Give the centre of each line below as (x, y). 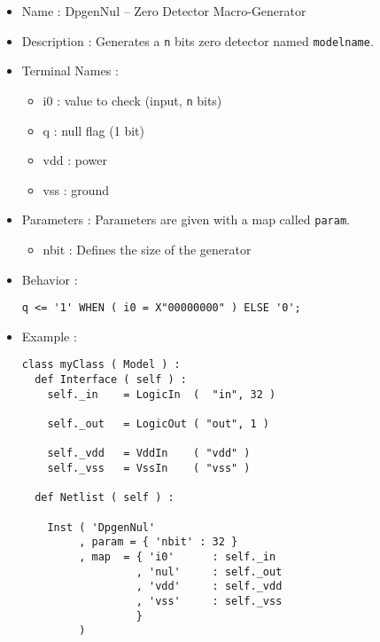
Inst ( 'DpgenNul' (101, 527)
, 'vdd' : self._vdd (209, 587)
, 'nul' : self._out (209, 572)
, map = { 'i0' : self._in (178, 556)
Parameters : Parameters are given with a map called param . (186, 219)
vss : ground (76, 189)
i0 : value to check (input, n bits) (132, 100)
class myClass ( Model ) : (101, 365)
